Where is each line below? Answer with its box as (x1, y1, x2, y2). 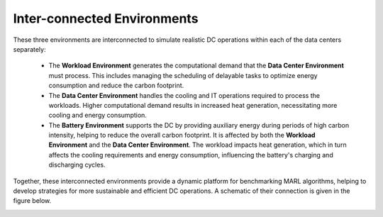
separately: (13, 45, 46, 53)
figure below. (13, 196, 52, 205)
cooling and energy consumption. (48, 111, 147, 120)
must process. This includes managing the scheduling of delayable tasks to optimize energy (48, 71, 318, 79)
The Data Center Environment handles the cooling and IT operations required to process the (48, 91, 321, 99)
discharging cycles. (48, 160, 106, 169)
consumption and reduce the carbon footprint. (48, 82, 184, 90)
